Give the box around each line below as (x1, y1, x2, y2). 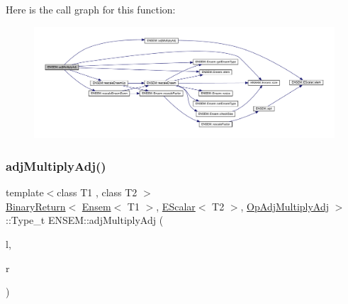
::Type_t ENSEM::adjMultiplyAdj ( (6, 213, 164, 227)
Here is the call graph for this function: (6, 2, 176, 16)
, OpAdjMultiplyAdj (240, 198, 330, 213)
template (6, 185, 44, 200)
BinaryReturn (6, 198, 66, 213)
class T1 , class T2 (57, 185, 137, 200)
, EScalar (156, 198, 196, 213)
